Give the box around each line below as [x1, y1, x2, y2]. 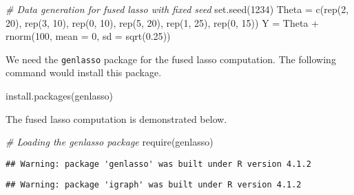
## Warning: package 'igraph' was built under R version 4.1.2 [6, 180, 302, 190]
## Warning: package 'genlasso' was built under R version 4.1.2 [6, 159, 311, 169]
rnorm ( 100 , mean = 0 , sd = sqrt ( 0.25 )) [6, 29, 171, 43]
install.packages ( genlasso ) [6, 89, 113, 103]
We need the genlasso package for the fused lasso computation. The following [6, 51, 336, 66]
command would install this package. [6, 65, 162, 80]
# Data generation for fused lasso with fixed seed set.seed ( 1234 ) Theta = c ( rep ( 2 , [6, 2, 349, 16]
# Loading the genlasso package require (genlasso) [6, 135, 214, 149]
